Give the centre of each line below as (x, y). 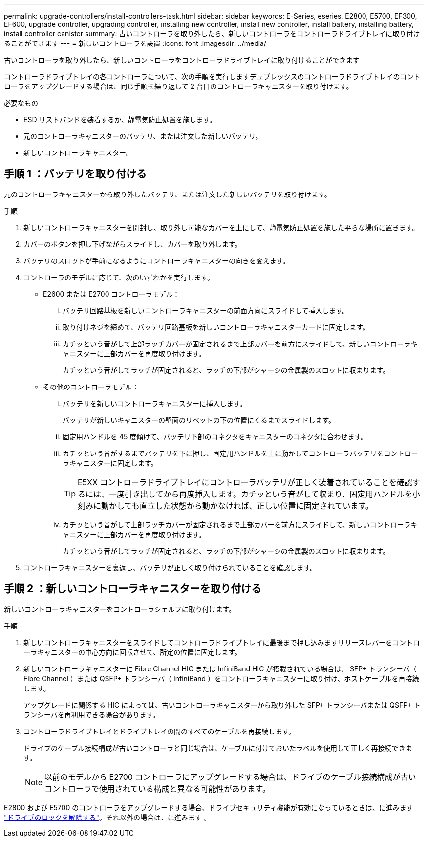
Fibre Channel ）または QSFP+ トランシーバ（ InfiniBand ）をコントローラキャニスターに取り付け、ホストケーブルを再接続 (221, 678)
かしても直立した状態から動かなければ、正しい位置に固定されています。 (241, 506)
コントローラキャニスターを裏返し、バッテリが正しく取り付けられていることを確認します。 (170, 567)
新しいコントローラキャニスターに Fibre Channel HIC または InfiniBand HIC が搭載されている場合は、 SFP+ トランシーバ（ (220, 668)
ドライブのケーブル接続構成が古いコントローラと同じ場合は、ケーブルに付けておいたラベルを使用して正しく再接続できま (218, 748)
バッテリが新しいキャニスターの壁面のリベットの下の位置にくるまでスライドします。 (199, 420)
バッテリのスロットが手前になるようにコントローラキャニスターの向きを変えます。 (157, 260)
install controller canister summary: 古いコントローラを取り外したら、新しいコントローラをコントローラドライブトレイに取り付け (212, 33)
